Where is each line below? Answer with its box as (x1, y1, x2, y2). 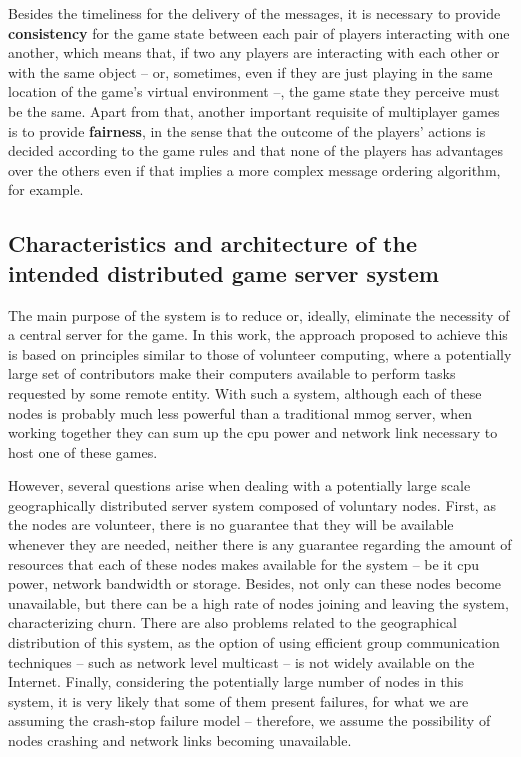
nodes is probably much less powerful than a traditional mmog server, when (8, 402, 473, 423)
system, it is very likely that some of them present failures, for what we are (8, 690, 469, 711)
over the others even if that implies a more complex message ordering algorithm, (8, 159, 501, 180)
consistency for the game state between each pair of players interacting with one (8, 22, 510, 43)
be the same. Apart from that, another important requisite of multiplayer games (8, 100, 500, 121)
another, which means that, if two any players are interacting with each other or (8, 42, 500, 63)
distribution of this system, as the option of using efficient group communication (8, 632, 500, 653)
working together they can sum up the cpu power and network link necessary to (8, 422, 498, 443)
